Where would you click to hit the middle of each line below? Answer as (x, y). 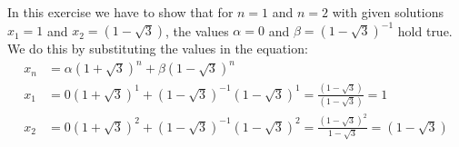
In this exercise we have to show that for (120, 12)
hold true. (425, 30)
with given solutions (388, 12)
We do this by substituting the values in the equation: (158, 49)
